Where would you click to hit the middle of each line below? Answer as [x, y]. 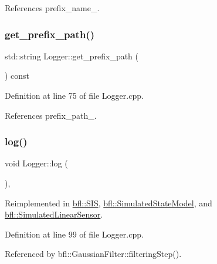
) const [17, 76]
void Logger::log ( [36, 163]
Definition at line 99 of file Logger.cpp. [74, 234]
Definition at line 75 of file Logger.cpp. [74, 95]
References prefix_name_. [52, 8]
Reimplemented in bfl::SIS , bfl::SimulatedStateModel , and [108, 203]
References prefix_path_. [51, 115]
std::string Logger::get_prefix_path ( [72, 56]
